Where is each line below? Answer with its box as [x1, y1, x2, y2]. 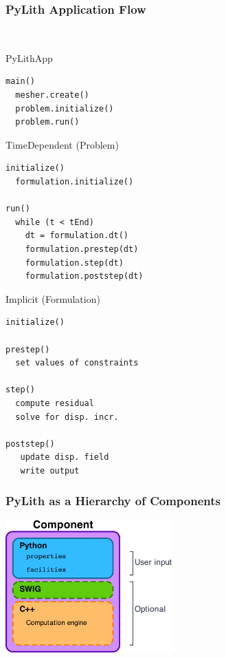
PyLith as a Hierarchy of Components [5, 492, 221, 509]
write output [20, 465, 80, 476]
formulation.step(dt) [25, 257, 124, 268]
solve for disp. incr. [15, 412, 119, 422]
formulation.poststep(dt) [25, 271, 144, 282]
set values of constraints [15, 358, 139, 368]
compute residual [15, 398, 94, 408]
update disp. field [20, 452, 109, 463]
